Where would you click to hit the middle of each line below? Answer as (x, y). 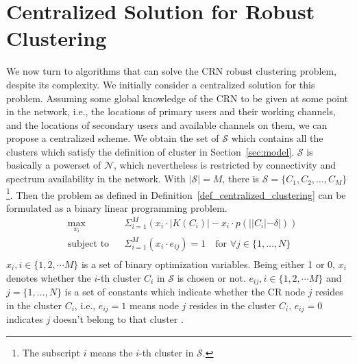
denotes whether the (49, 277)
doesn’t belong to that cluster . (118, 319)
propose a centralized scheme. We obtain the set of (113, 138)
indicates (25, 319)
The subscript (51, 352)
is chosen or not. (211, 277)
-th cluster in (166, 352)
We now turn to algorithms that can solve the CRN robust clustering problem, (172, 71)
